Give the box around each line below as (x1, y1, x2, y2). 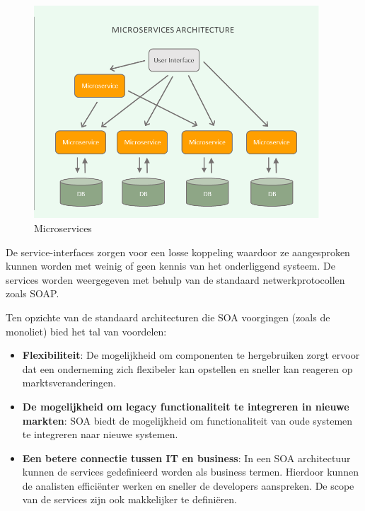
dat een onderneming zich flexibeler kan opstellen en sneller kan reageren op (22, 361, 353, 376)
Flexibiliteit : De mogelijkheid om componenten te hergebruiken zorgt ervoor (22, 348, 360, 362)
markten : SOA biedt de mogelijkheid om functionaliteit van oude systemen (22, 413, 353, 427)
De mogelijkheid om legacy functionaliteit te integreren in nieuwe (22, 398, 349, 413)
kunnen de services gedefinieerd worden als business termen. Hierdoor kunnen (22, 464, 359, 479)
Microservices (34, 220, 92, 235)
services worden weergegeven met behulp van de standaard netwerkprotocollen (6, 272, 345, 287)
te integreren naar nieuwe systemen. (22, 427, 178, 442)
